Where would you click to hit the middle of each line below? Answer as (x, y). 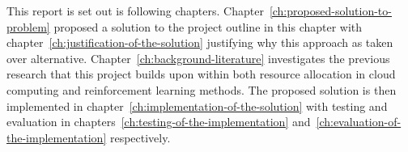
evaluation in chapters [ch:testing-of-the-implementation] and (159, 122)
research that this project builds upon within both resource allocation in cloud (201, 74)
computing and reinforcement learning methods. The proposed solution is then (202, 89)
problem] (28, 26)
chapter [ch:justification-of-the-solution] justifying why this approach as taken (200, 42)
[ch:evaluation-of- (359, 122)
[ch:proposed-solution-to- (330, 11)
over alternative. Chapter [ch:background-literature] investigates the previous (198, 58)
